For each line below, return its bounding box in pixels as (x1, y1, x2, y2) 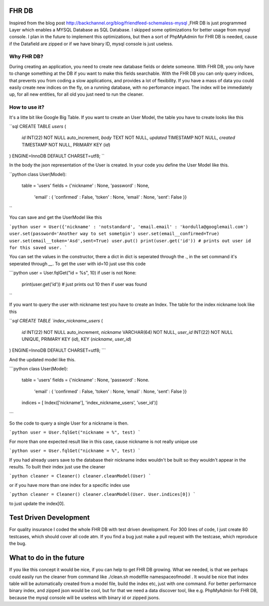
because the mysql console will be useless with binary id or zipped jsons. (9, 595, 160, 601)
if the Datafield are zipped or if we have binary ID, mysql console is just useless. (9, 40, 173, 47)
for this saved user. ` (9, 245, 67, 250)
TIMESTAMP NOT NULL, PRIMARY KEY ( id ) (21, 142, 111, 148)
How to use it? (9, 104, 45, 111)
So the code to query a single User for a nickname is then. (9, 420, 129, 426)
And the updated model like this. (9, 356, 76, 362)
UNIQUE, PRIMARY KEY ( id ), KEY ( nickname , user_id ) (21, 336, 132, 342)
